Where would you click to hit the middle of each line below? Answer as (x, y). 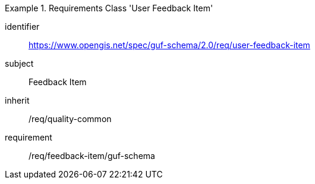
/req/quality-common (70, 119)
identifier (22, 26)
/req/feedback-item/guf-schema (92, 156)
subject (19, 63)
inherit (17, 100)
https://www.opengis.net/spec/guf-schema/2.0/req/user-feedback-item (169, 45)
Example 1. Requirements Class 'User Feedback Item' (109, 8)
